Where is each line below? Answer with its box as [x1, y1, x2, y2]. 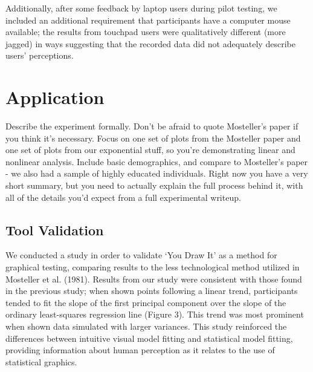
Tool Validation [5, 220, 104, 239]
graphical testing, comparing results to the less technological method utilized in [5, 261, 300, 273]
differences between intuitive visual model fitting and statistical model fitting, [5, 331, 293, 344]
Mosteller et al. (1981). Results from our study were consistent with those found [5, 272, 302, 285]
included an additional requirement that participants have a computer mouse [5, 13, 291, 26]
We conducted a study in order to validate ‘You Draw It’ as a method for [5, 249, 277, 261]
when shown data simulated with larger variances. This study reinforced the [5, 320, 287, 333]
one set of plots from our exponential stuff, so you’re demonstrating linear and [5, 143, 295, 156]
